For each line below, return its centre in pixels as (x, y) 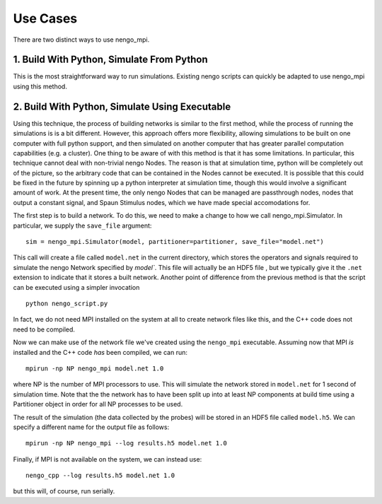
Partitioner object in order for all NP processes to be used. (98, 404)
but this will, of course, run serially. (64, 491)
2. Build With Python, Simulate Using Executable (122, 106)
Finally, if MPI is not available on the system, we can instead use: (108, 459)
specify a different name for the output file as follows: (91, 427)
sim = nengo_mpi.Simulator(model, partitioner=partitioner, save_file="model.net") (175, 242)
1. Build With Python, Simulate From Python (110, 60)
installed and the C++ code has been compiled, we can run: (100, 352)
